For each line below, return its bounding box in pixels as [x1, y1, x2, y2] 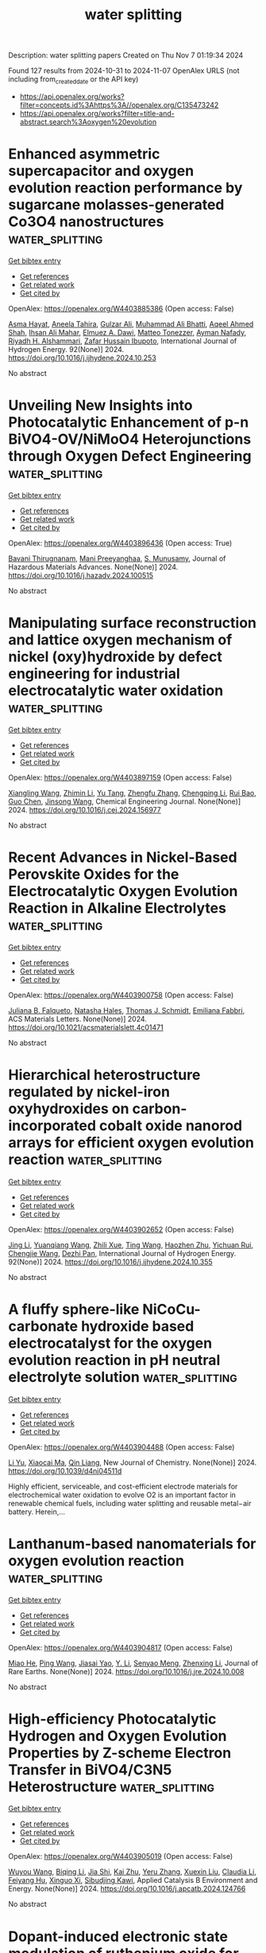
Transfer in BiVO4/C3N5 [8, 1760, 172, 1779]
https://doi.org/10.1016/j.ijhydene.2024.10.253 [8, 353, 156, 362]
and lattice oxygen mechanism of [8, 631, 233, 649]
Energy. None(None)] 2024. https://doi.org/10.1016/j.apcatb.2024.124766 [8, 1884, 246, 1893]
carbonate [8, 1317, 79, 1335]
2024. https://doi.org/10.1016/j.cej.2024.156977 [8, 804, 161, 814]
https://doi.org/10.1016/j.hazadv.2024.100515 [8, 570, 153, 580]
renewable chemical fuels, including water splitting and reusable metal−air [8, 1498, 252, 1508]
